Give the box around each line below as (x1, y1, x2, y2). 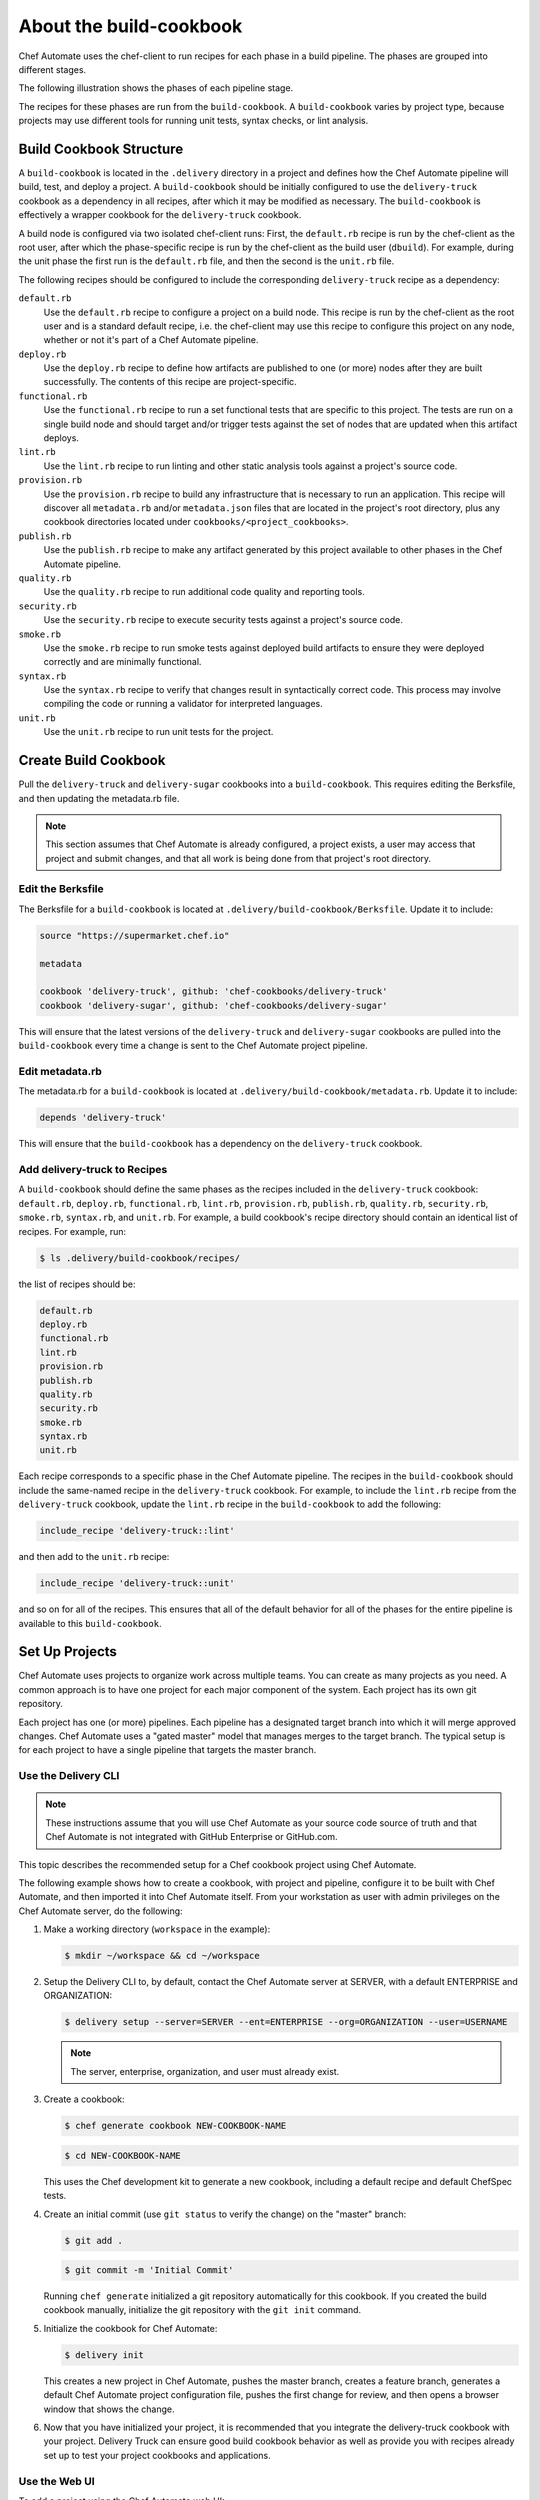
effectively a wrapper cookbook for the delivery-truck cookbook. (18, 209, 302, 221)
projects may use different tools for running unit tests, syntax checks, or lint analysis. (18, 115, 369, 127)
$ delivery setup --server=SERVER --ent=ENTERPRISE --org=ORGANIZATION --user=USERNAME (64, 2016, 508, 2028)
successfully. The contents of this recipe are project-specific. (43, 376, 297, 388)
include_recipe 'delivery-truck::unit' (39, 1578, 235, 1589)
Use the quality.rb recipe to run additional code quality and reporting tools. (43, 586, 365, 598)
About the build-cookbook (18, 15, 243, 37)
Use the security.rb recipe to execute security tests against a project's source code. (43, 614, 404, 626)
